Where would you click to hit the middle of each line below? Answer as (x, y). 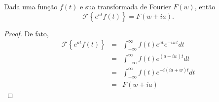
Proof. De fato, (26, 33)
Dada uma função (31, 6)
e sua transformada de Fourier (126, 6)
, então (205, 6)
